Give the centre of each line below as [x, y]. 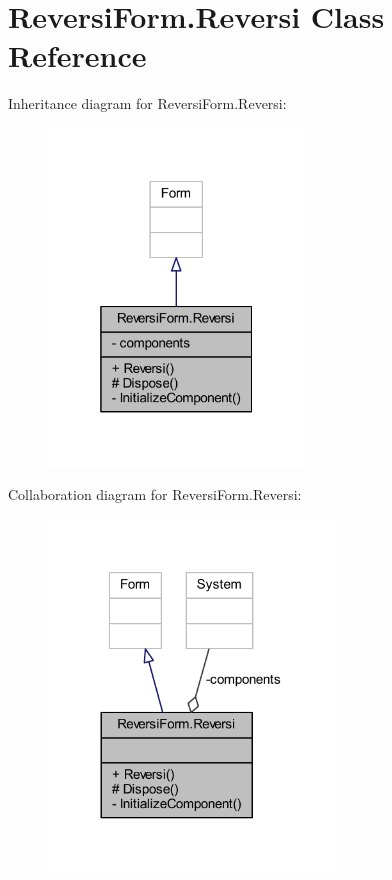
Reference [77, 55]
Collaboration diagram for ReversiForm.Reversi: [155, 493]
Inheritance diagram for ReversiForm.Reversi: [147, 103]
